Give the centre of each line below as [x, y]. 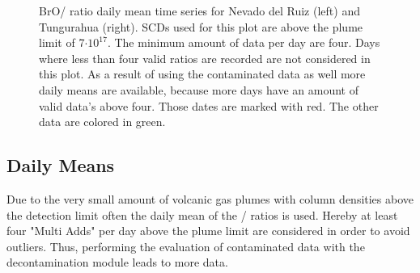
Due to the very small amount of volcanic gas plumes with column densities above [210, 198]
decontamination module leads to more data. [117, 262]
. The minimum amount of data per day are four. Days [244, 42]
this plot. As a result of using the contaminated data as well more [202, 74]
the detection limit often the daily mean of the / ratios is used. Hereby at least [202, 214]
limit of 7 [62, 42]
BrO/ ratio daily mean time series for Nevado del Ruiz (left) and [199, 10]
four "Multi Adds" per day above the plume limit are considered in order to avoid [208, 231]
